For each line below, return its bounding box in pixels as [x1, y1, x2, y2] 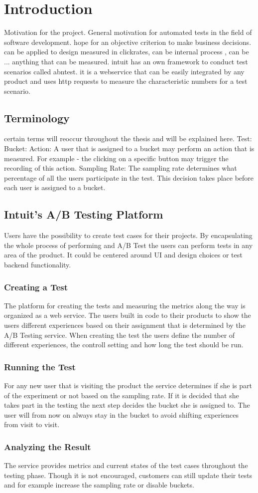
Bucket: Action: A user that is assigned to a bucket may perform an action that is [4, 143, 255, 154]
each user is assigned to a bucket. [4, 182, 106, 193]
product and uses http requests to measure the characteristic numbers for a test [4, 76, 248, 86]
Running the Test [4, 360, 76, 373]
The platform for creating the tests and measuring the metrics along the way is [4, 300, 246, 310]
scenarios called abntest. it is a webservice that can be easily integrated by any [4, 66, 245, 76]
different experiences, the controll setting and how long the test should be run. [4, 339, 244, 350]
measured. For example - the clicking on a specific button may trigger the [4, 153, 229, 163]
